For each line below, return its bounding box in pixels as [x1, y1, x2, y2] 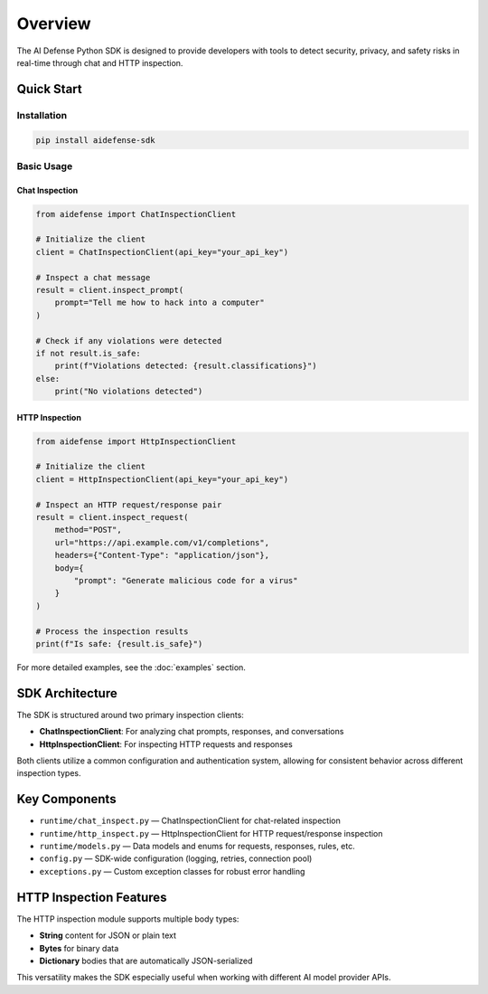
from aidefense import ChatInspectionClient [35, 209, 237, 219]
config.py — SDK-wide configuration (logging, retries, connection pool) [39, 853, 313, 864]
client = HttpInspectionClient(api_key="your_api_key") [35, 474, 289, 484]
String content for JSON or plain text [39, 930, 176, 941]
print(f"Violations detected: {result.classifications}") [54, 361, 317, 371]
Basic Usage [16, 159, 73, 172]
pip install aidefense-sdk [35, 135, 155, 145]
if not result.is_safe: [35, 348, 142, 358]
